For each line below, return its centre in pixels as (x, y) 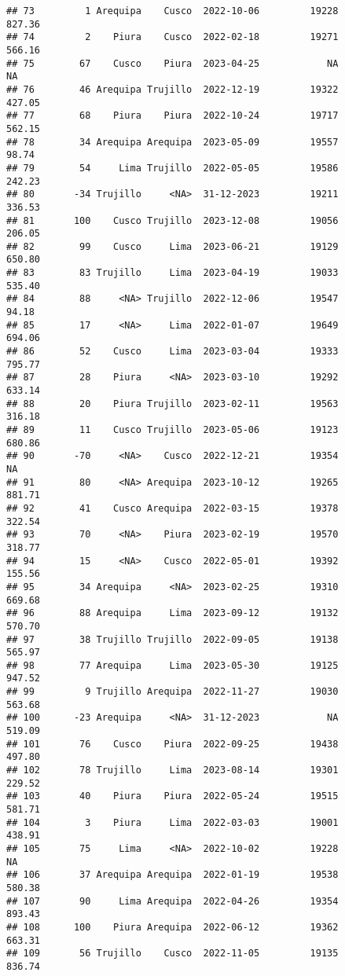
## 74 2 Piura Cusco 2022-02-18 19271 (172, 37)
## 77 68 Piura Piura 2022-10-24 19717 (172, 116)
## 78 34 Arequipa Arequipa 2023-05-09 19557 (172, 142)
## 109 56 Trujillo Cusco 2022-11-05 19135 (172, 954)
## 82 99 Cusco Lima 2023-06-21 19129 (172, 246)
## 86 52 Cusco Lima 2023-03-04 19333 (172, 352)
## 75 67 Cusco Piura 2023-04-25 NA (172, 63)
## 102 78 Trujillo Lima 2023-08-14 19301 (172, 771)
